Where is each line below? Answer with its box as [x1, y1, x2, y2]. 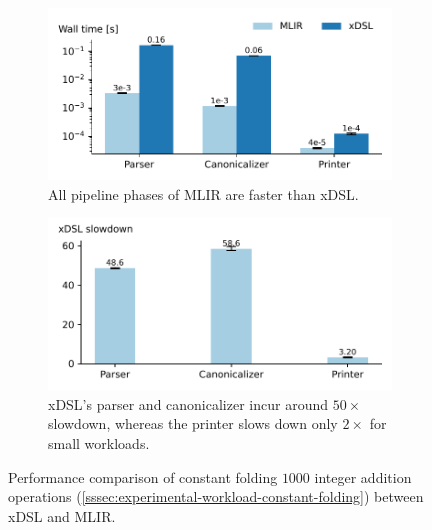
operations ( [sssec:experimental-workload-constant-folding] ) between [8, 486, 424, 507]
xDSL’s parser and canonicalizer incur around [48, 393, 328, 414]
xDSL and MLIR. [8, 505, 116, 526]
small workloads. [48, 432, 150, 453]
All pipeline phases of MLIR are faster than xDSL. [48, 183, 359, 204]
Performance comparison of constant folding [8, 466, 278, 487]
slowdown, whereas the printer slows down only [48, 413, 338, 434]
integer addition [314, 466, 412, 487]
